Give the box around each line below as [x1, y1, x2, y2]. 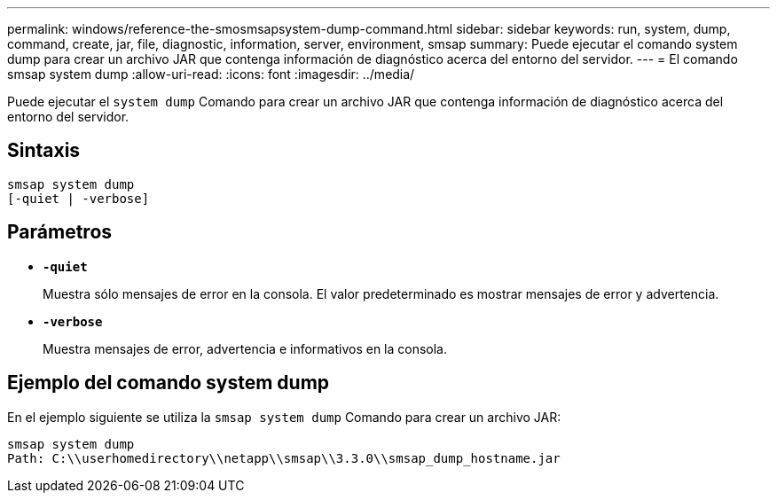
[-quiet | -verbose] [7, 191, 150, 206]
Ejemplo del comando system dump [7, 371, 330, 395]
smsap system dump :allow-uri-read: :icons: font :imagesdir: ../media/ [7, 66, 415, 82]
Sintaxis [7, 139, 81, 162]
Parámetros [7, 221, 113, 244]
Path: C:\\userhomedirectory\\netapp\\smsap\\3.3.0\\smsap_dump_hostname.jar [7, 450, 561, 465]
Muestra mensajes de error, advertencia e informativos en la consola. [43, 340, 448, 356]
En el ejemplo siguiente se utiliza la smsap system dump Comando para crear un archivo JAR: [7, 409, 561, 425]
